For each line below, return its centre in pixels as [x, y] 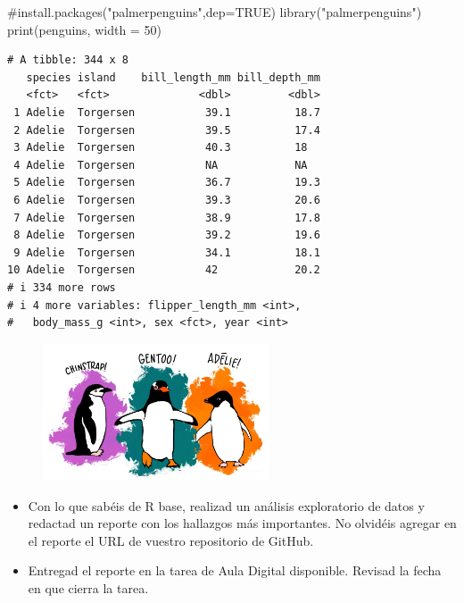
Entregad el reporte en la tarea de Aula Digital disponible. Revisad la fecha [235, 570]
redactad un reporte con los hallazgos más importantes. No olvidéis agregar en [242, 523]
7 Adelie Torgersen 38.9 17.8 [167, 218]
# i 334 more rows [62, 287]
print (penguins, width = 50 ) [84, 29]
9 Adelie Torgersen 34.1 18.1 [167, 252]
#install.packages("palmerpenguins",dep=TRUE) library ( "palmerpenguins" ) [215, 12]
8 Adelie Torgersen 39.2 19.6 [167, 235]
